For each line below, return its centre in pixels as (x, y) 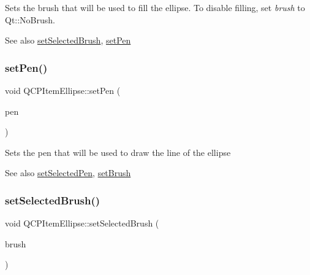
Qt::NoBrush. (30, 19)
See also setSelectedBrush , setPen (68, 40)
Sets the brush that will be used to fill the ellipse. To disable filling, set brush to (155, 7)
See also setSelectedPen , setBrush (68, 173)
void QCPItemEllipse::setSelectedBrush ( (82, 223)
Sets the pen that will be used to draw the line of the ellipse (118, 152)
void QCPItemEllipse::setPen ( (63, 90)
